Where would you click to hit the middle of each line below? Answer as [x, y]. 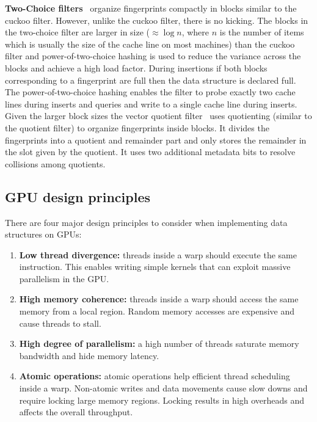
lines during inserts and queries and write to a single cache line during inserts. [151, 104]
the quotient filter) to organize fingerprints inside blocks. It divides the [137, 127]
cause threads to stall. [60, 323]
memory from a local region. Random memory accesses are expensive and [157, 311]
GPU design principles [78, 196]
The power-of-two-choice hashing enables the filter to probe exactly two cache [150, 92]
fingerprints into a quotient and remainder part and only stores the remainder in [156, 140]
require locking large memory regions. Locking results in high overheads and [162, 400]
